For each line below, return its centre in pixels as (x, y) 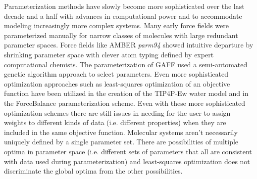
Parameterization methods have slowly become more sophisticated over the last (124, 6)
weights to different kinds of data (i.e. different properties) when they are (115, 122)
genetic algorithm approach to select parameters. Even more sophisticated (116, 74)
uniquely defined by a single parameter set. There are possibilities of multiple (121, 142)
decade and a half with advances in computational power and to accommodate (123, 16)
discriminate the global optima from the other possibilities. (93, 171)
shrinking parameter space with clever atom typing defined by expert (109, 54)
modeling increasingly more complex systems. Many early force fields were (116, 25)
